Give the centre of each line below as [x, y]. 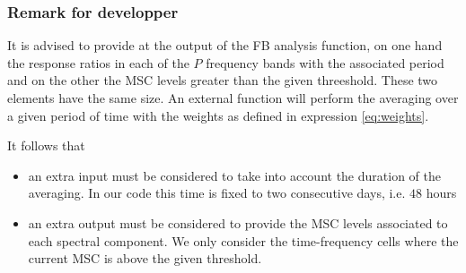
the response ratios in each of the [98, 62]
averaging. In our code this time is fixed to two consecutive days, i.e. [217, 193]
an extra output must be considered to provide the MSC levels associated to [238, 222]
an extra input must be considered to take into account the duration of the [234, 175]
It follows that [46, 145]
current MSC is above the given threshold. [145, 258]
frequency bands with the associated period [325, 62]
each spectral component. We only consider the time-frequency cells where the [243, 240]
